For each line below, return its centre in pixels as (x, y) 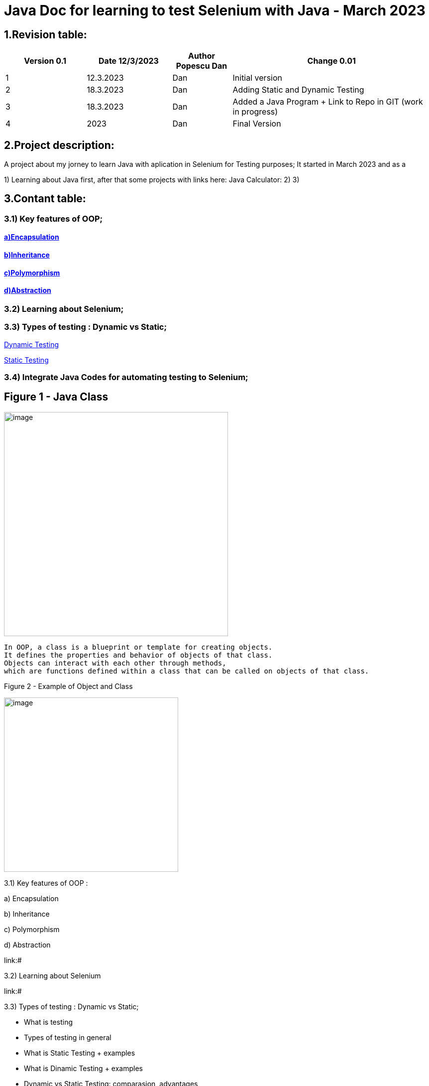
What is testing (48, 1022)
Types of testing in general (68, 1037)
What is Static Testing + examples (80, 1053)
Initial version (257, 78)
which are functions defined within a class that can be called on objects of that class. (187, 671)
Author (202, 56)
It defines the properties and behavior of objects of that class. (138, 655)
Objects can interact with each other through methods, (115, 663)
